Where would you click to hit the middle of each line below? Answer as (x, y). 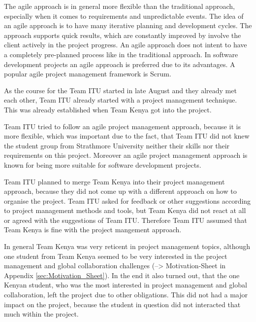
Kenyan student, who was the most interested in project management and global (126, 285)
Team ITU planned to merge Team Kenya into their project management (114, 181)
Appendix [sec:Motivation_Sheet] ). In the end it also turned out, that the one (122, 275)
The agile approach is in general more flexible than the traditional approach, (119, 6)
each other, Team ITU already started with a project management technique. (121, 100)
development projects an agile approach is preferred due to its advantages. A (120, 64)
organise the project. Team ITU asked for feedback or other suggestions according (128, 200)
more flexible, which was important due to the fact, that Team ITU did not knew (127, 136)
